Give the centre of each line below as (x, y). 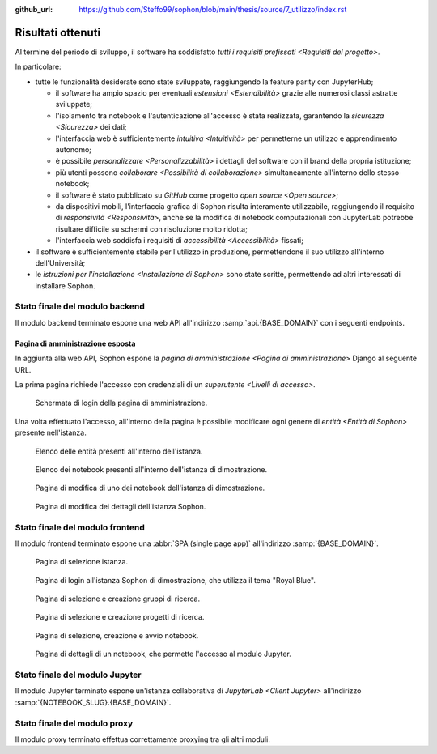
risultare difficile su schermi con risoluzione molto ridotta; (152, 229)
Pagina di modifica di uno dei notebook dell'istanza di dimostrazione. (150, 488)
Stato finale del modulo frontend (80, 527)
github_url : (34, 9)
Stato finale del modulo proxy (74, 723)
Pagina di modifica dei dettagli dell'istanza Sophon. (121, 506)
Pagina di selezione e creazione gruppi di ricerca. (118, 599)
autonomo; (74, 150)
